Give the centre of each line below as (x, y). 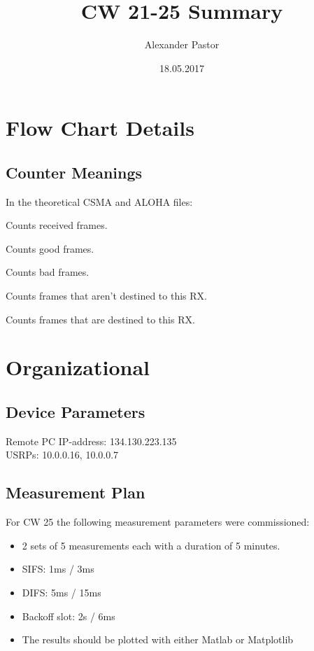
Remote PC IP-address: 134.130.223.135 (91, 441)
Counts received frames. (57, 225)
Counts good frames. (50, 248)
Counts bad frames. (48, 272)
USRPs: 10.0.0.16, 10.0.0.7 (62, 455)
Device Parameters (76, 412)
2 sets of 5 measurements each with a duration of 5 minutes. (151, 545)
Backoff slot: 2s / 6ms (69, 616)
